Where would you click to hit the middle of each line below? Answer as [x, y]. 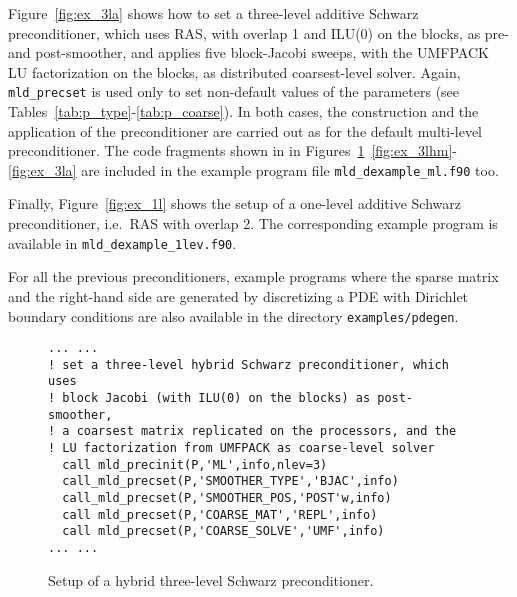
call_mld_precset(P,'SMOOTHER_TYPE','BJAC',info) [230, 481]
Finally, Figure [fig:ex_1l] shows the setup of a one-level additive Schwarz [235, 203]
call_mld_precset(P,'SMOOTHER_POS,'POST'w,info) [227, 498]
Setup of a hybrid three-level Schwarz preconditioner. [211, 579]
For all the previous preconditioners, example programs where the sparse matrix [253, 276]
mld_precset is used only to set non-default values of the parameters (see [234, 91]
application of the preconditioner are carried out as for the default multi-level [245, 130]
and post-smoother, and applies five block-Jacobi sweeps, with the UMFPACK [248, 52]
